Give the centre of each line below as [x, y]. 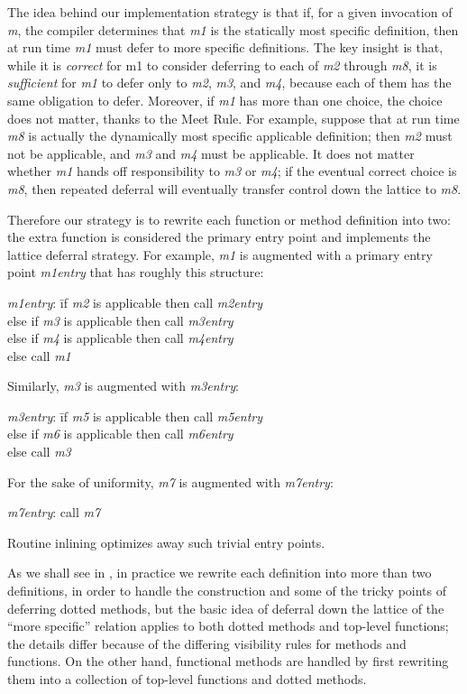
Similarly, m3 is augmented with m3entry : [123, 386]
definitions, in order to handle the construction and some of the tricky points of [227, 591]
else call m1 [39, 355]
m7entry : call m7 [54, 512]
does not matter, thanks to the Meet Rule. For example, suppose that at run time [233, 118]
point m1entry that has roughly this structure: [136, 272]
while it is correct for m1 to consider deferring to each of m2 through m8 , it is [222, 65]
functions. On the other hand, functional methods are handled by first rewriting [228, 661]
